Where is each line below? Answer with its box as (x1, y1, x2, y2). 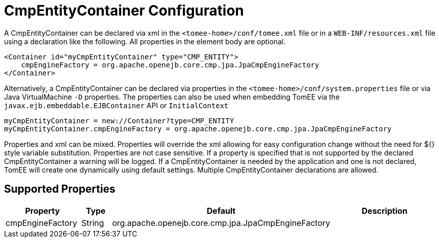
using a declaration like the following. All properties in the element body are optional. (4, 37, 286, 46)
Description (362, 205, 408, 216)
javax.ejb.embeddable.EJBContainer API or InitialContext (4, 101, 229, 110)
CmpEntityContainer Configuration (4, 2, 244, 19)
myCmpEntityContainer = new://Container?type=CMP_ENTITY (4, 116, 234, 125)
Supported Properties (4, 183, 116, 196)
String (81, 217, 104, 228)
